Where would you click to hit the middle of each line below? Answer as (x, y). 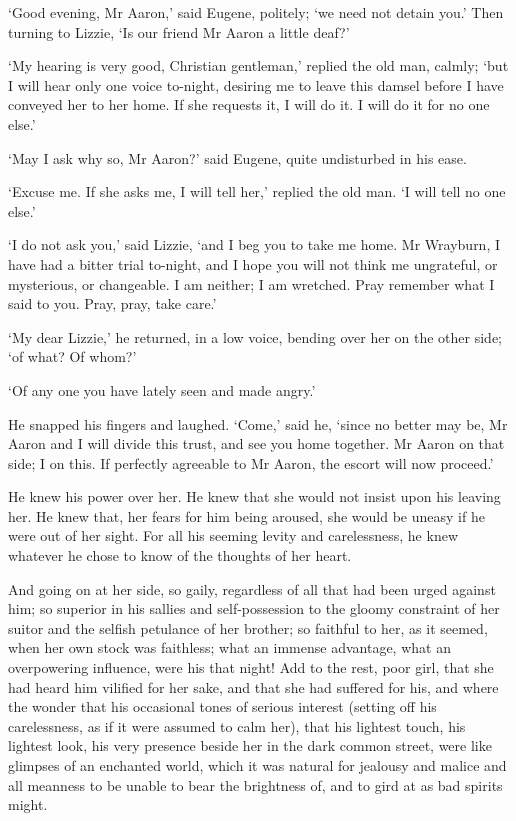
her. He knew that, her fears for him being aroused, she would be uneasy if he (246, 515)
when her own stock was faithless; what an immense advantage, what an (229, 647)
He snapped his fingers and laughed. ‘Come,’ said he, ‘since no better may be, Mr (258, 423)
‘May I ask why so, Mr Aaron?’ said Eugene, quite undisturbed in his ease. (237, 157)
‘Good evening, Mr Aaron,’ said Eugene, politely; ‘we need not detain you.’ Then (256, 12)
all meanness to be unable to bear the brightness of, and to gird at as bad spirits (255, 784)
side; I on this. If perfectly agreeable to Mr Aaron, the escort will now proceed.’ (251, 462)
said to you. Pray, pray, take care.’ (112, 303)
